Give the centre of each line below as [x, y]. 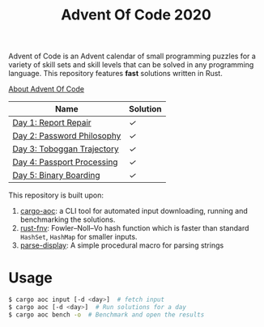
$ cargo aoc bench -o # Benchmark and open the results [106, 314]
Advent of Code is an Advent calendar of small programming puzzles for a [132, 56]
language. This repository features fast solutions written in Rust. [115, 74]
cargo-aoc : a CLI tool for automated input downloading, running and [134, 211]
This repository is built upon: [56, 195]
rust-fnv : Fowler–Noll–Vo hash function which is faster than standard [134, 228]
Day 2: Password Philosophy [67, 136]
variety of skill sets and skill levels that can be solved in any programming [131, 65]
